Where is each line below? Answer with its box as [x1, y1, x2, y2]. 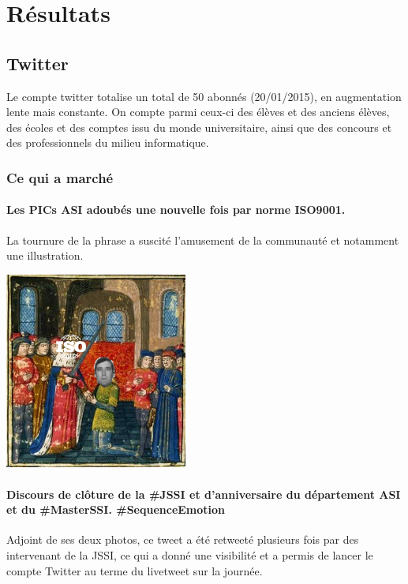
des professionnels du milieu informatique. [6, 134, 209, 151]
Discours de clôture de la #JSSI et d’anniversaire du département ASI [6, 485, 401, 502]
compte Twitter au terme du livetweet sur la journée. [6, 562, 263, 578]
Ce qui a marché [6, 167, 114, 187]
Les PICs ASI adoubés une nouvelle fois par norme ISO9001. [6, 201, 346, 218]
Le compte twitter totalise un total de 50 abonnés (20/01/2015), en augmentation [6, 88, 402, 104]
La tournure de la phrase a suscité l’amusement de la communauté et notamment [6, 231, 399, 248]
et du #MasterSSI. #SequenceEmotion [6, 501, 226, 518]
